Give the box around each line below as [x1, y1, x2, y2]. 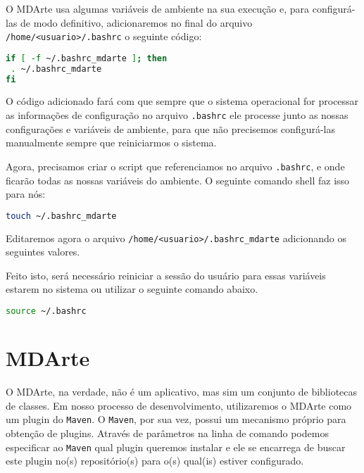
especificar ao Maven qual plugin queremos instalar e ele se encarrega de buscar [6, 439, 346, 454]
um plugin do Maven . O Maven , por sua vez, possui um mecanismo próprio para [6, 412, 346, 427]
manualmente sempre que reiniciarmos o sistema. [6, 135, 217, 150]
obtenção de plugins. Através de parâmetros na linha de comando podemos [6, 425, 329, 440]
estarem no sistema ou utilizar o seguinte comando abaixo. [6, 282, 258, 296]
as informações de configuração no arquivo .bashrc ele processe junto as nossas [6, 108, 349, 122]
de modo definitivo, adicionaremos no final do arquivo [20, 15, 253, 30]
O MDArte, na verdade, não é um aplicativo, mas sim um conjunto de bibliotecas [6, 384, 358, 399]
